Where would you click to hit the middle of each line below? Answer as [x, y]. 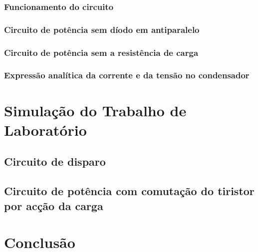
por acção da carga [54, 205]
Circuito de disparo [55, 161]
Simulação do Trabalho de [95, 110]
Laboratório [45, 129]
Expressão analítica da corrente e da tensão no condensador [127, 75]
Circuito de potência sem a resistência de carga [101, 52]
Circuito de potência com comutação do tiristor [129, 191]
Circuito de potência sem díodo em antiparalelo [102, 29]
